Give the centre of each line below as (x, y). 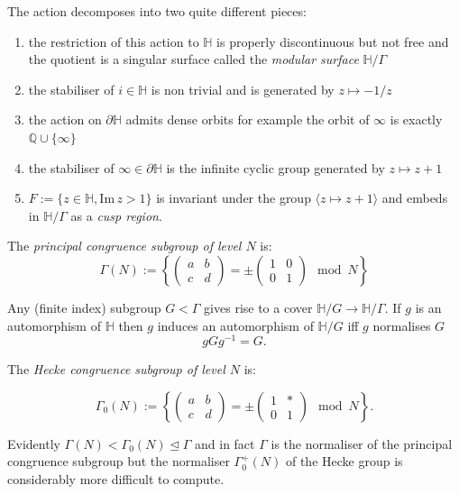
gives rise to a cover (258, 307)
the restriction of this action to (114, 41)
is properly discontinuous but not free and (333, 41)
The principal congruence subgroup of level (124, 246)
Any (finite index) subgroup (84, 307)
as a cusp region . (116, 215)
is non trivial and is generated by (243, 89)
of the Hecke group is (344, 461)
